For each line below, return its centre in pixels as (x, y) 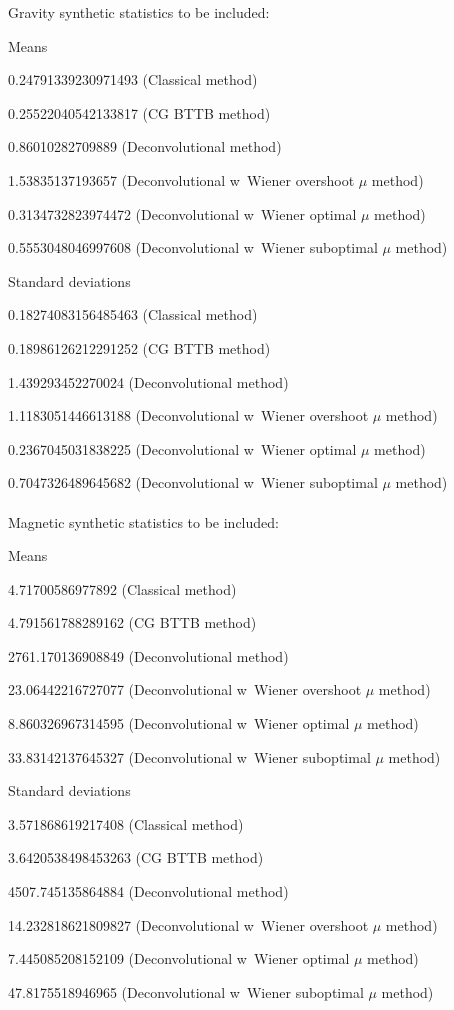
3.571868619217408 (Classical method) (126, 823)
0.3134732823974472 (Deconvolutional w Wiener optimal (182, 213)
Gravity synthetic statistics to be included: (139, 12)
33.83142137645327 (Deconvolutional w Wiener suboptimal (189, 756)
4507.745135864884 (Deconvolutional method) (148, 891)
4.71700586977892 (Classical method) (122, 588)
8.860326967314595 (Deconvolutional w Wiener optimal (179, 723)
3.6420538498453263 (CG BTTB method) (136, 857)
